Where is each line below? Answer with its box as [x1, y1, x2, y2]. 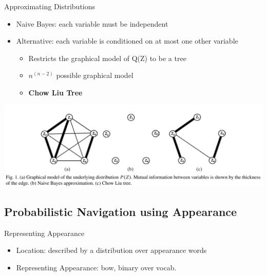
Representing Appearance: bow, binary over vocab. [16, 262, 177, 273]
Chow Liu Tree [28, 87, 83, 97]
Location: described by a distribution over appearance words [16, 245, 207, 255]
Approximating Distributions [4, 1, 96, 11]
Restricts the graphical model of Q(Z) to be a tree [28, 52, 186, 63]
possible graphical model [56, 70, 133, 81]
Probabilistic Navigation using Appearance [4, 204, 237, 220]
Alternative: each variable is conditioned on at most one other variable [16, 35, 238, 46]
